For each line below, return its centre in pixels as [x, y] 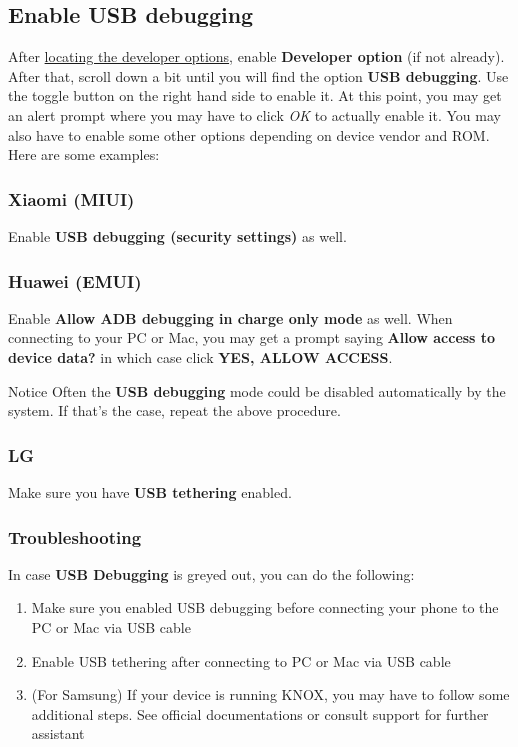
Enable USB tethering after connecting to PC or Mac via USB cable [241, 660]
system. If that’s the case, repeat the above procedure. [174, 410]
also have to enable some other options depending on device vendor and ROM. [249, 134]
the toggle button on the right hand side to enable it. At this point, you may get [255, 95]
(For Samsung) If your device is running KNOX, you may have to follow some [270, 694]
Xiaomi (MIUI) [71, 198]
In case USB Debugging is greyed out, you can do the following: [211, 573]
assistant [58, 733]
